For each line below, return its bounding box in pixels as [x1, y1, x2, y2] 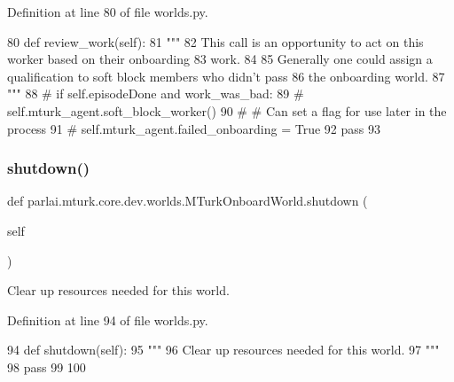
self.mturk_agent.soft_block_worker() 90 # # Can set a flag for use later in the [7, 101, 447, 120]
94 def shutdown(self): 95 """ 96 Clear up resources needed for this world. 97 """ [7, 340, 440, 359]
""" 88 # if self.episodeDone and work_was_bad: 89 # [7, 84, 304, 103]
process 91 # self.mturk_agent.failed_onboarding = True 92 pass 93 [7, 119, 380, 137]
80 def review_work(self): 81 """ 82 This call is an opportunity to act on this [7, 32, 424, 51]
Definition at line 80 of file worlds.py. [7, 3, 208, 20]
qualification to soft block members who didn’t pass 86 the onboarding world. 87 [7, 66, 445, 85]
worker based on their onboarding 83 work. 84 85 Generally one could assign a [7, 50, 433, 68]
